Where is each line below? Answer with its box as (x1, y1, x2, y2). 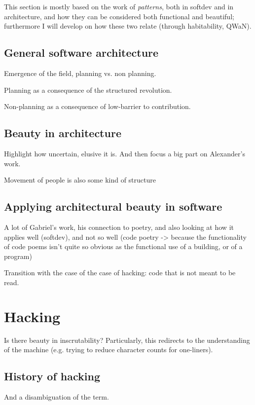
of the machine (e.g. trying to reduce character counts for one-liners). (4, 344, 213, 355)
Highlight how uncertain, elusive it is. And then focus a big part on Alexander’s (4, 148, 245, 158)
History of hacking (4, 368, 100, 384)
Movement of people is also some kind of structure (4, 175, 156, 185)
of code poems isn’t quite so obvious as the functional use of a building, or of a (4, 241, 243, 252)
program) (4, 251, 32, 261)
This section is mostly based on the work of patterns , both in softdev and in (4, 1, 234, 11)
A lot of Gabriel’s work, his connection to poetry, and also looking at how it (4, 221, 234, 232)
